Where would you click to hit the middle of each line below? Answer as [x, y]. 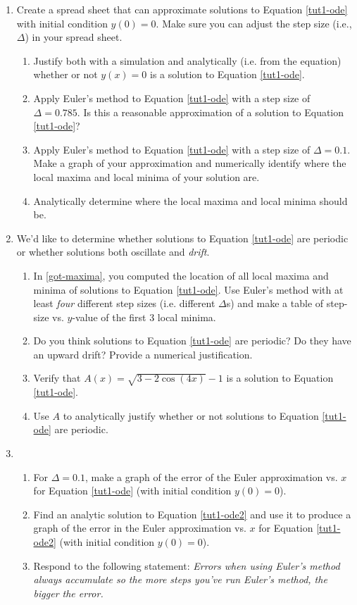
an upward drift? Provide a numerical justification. [143, 354]
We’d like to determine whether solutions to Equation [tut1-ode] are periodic [182, 238]
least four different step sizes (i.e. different [124, 303]
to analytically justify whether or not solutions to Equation [191, 415]
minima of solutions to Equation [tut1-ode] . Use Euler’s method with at [188, 289]
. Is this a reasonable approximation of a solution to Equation [211, 112]
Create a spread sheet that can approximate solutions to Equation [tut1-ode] [182, 9]
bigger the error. [68, 593]
